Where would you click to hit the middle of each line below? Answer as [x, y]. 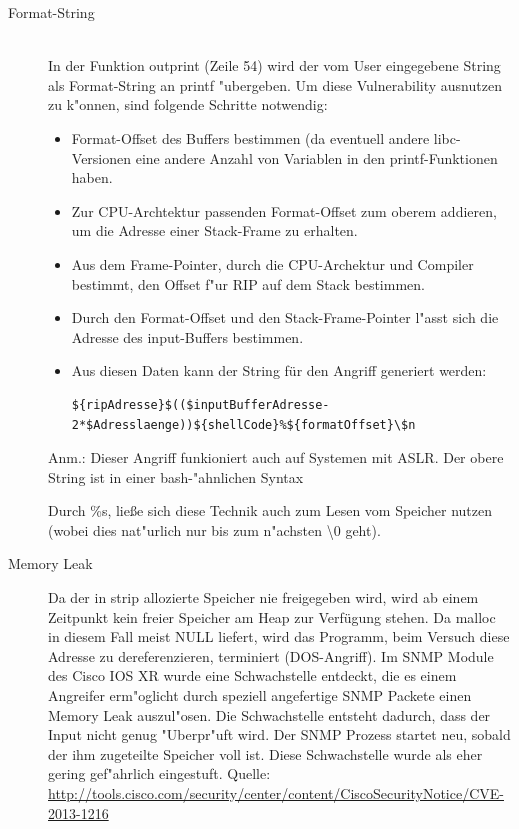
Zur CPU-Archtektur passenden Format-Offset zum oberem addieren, [284, 210]
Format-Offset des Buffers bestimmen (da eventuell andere [250, 137]
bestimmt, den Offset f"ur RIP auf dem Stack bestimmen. [248, 283]
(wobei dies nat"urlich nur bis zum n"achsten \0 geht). [214, 529]
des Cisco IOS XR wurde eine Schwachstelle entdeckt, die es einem [252, 675]
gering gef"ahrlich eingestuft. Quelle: [159, 773]
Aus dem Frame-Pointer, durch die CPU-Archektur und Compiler [272, 263]
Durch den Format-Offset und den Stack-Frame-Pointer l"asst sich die [285, 317]
